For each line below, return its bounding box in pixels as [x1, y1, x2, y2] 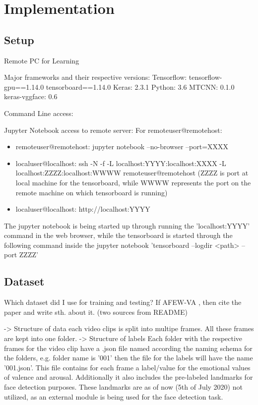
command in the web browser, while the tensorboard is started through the [4, 230, 233, 240]
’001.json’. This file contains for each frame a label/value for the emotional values [4, 362, 251, 372]
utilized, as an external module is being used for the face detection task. [4, 391, 223, 402]
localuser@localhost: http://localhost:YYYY [15, 204, 150, 214]
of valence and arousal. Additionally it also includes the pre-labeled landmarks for [4, 372, 253, 382]
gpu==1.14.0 [4, 81, 44, 92]
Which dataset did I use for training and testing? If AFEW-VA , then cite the [4, 297, 242, 307]
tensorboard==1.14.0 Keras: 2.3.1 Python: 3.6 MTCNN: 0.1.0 [46, 81, 235, 92]
